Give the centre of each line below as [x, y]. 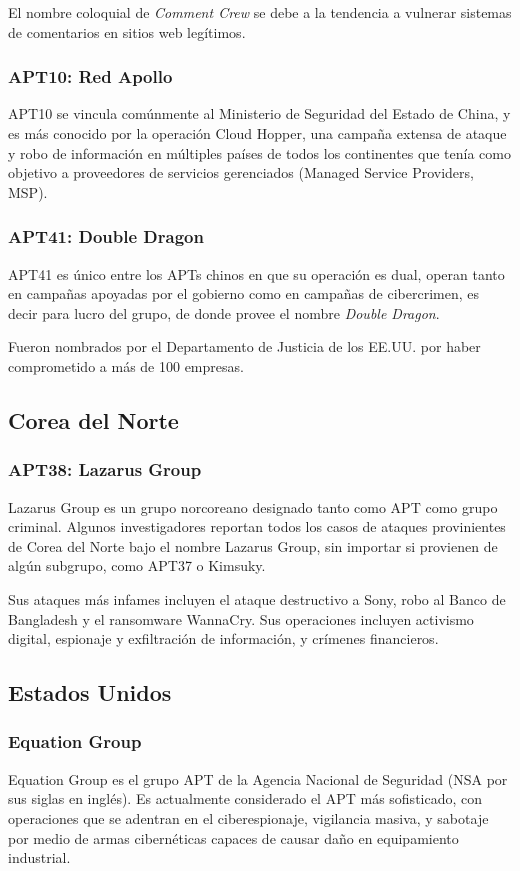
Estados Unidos [90, 692]
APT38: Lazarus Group [105, 469]
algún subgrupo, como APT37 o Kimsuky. [137, 565]
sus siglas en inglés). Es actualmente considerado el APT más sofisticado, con [245, 798]
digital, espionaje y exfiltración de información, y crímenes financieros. [223, 638]
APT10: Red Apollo [90, 76]
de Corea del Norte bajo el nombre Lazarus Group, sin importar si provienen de [253, 545]
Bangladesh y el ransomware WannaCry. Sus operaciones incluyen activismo [241, 618]
